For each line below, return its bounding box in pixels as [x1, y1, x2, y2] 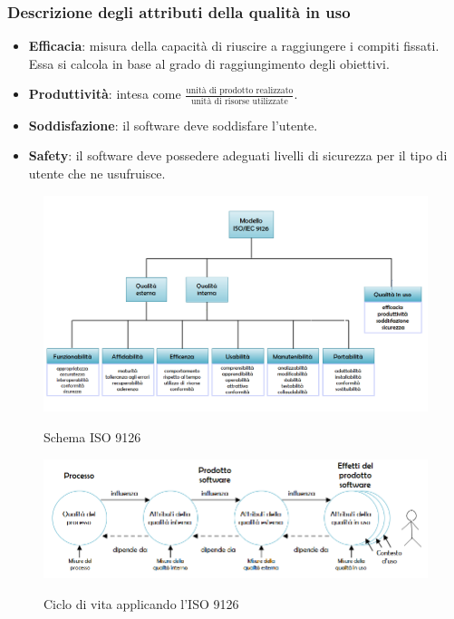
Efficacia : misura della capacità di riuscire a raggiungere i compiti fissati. [28, 36, 440, 55]
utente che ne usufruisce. [28, 163, 166, 182]
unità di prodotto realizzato [186, 86, 294, 96]
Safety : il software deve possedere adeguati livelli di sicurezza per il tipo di [28, 146, 448, 165]
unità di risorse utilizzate [190, 96, 288, 106]
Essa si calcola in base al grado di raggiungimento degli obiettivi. [28, 53, 390, 73]
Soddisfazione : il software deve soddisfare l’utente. [28, 115, 318, 134]
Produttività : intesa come [28, 84, 181, 103]
